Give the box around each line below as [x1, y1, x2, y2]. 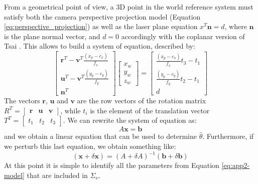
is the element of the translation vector [90, 105, 210, 115]
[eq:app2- [221, 160, 250, 170]
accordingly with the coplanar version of [121, 31, 245, 41]
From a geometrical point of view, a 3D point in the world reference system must [4, 2, 253, 12]
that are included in [27, 169, 88, 180]
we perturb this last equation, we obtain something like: [4, 141, 176, 151]
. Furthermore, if [202, 131, 254, 141]
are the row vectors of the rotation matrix [77, 95, 206, 106]
